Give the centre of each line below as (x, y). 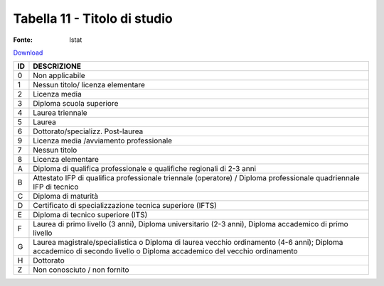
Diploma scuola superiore (76, 104)
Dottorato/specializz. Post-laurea (88, 131)
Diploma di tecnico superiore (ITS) (90, 215)
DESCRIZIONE (57, 66)
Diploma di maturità (66, 197)
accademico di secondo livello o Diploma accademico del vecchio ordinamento (165, 251)
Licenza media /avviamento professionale (103, 141)
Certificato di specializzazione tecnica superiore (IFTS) (125, 206)
